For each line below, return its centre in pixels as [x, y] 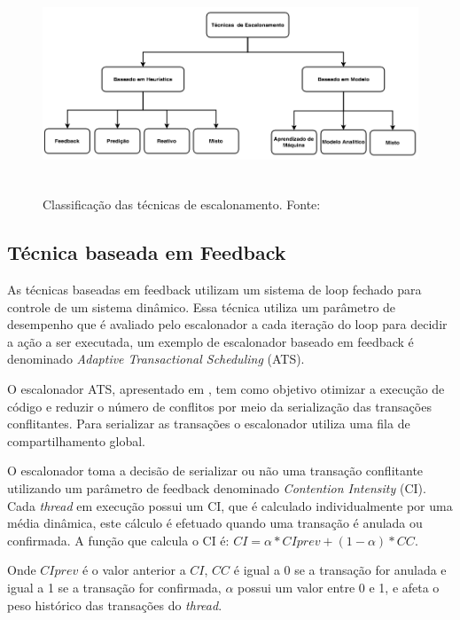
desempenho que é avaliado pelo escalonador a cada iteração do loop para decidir [227, 324]
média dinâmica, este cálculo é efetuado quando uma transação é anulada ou [215, 523]
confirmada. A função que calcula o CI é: [118, 540]
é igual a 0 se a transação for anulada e [340, 570]
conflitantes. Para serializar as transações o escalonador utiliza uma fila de [209, 424]
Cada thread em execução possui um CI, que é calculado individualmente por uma [230, 505]
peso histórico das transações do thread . [115, 604]
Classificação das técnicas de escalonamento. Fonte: [182, 204]
